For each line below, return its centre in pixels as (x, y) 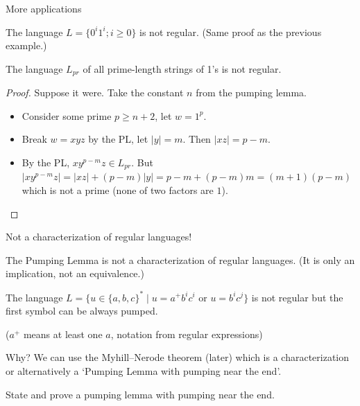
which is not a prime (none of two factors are (118, 190)
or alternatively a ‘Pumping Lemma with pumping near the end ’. (144, 370)
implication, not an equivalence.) (75, 273)
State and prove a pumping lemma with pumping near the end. (140, 394)
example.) (26, 45)
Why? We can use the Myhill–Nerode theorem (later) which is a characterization (178, 357)
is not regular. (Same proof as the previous (231, 32)
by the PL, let (118, 139)
